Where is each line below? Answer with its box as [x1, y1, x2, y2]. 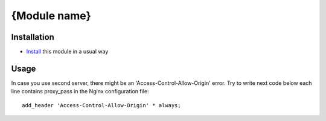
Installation [11, 32, 54, 42]
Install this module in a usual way [26, 48, 109, 55]
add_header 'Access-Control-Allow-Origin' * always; [22, 102, 181, 108]
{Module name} [11, 9, 92, 22]
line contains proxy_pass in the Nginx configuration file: [11, 88, 149, 95]
